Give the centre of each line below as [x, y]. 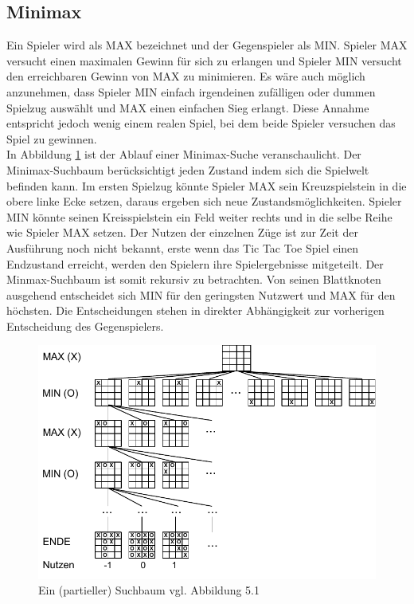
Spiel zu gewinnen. [52, 138]
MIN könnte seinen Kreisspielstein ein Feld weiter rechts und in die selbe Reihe [199, 216]
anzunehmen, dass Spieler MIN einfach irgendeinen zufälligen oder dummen [191, 91]
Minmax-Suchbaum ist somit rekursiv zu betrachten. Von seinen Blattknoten [194, 279]
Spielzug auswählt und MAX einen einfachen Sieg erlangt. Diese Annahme [188, 107]
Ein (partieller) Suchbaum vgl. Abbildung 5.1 [149, 590]
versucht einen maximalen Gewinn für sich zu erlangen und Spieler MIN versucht [204, 60]
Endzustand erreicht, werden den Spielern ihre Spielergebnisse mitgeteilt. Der [195, 263]
